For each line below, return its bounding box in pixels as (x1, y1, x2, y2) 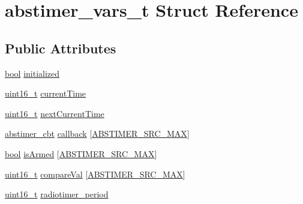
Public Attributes (5, 38, 116, 57)
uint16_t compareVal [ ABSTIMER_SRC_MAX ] (5, 167, 185, 180)
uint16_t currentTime (5, 87, 86, 100)
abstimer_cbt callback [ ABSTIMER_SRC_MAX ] (5, 127, 190, 140)
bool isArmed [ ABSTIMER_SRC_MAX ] (5, 147, 157, 160)
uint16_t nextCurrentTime (5, 107, 104, 119)
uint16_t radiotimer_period (5, 188, 109, 200)
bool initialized (5, 67, 60, 79)
